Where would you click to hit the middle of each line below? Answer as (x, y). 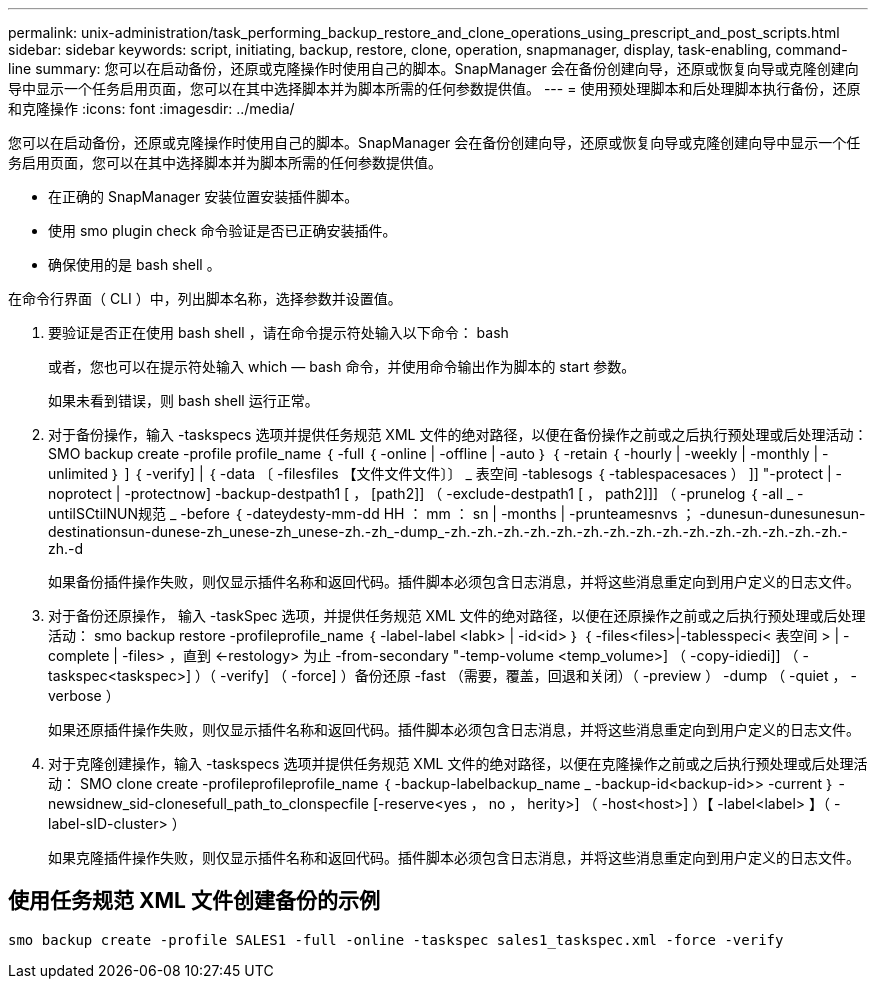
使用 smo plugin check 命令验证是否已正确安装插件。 (222, 230)
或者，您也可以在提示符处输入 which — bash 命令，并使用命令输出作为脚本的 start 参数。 (342, 366)
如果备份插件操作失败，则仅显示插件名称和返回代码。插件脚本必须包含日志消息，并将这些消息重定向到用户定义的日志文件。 (454, 581)
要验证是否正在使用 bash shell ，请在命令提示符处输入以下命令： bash (278, 332)
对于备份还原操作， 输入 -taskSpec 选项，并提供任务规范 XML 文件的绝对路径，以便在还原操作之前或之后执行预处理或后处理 (457, 615)
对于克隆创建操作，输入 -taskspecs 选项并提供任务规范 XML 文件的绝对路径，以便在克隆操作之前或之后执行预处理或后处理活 (458, 763)
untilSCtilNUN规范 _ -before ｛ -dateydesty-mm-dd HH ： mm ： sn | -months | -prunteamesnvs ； (372, 513)
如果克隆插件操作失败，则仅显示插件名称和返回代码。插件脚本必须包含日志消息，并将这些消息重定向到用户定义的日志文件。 (454, 857)
